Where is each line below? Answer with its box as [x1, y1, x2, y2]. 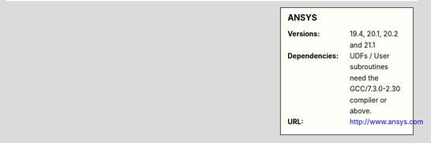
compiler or [350, 95, 388, 104]
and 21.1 [350, 40, 376, 49]
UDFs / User [350, 51, 390, 60]
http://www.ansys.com [350, 117, 424, 126]
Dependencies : [287, 51, 339, 60]
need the [350, 73, 379, 82]
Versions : [287, 29, 320, 38]
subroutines [350, 62, 388, 71]
